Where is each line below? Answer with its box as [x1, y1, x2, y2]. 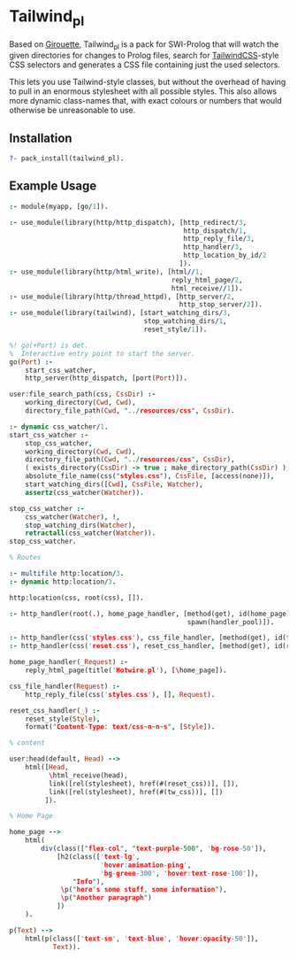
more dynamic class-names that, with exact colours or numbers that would [9, 96, 283, 106]
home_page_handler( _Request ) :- [9, 658, 128, 667]
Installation [9, 130, 72, 145]
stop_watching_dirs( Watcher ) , [25, 521, 137, 530]
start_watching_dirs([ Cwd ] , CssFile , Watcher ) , [25, 480, 203, 489]
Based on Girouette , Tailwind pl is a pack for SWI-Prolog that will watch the [9, 38, 279, 51]
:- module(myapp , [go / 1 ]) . [9, 202, 109, 211]
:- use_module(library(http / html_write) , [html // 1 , [9, 267, 203, 276]
